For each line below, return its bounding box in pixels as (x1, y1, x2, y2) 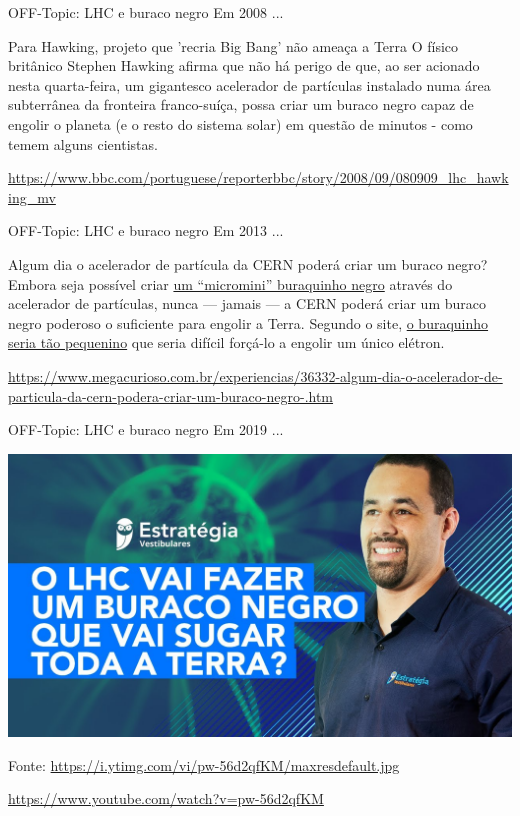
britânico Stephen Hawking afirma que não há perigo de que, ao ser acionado (8, 55, 480, 76)
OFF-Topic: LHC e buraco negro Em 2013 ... (8, 220, 284, 241)
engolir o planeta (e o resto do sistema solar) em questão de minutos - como (8, 113, 473, 134)
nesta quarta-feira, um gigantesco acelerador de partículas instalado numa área (8, 74, 491, 95)
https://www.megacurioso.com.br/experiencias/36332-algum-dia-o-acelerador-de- (8, 365, 503, 386)
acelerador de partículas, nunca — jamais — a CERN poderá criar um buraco (8, 293, 486, 314)
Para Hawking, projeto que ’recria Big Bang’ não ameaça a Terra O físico (8, 35, 459, 56)
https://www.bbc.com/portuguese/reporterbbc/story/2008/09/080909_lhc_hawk (8, 167, 509, 188)
